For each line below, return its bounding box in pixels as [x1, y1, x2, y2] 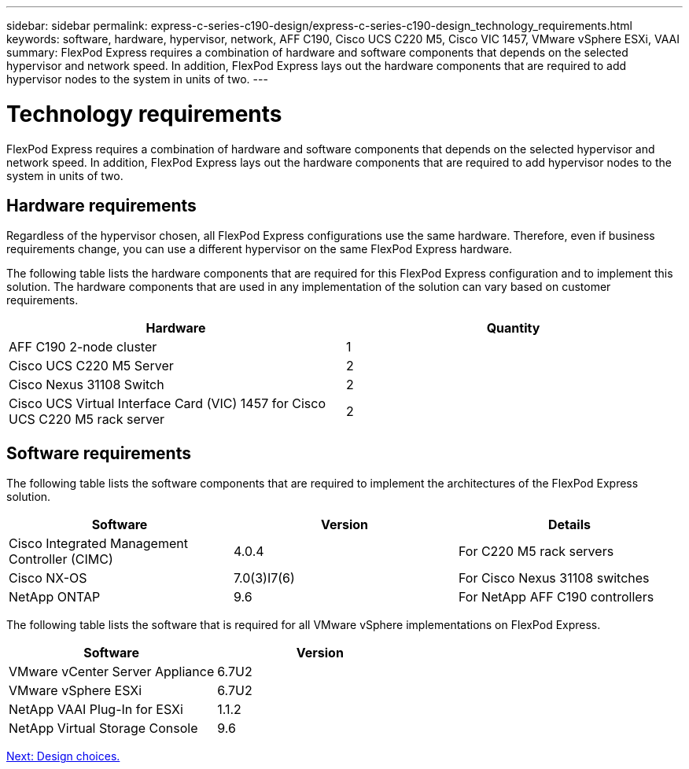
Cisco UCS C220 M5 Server [9, 358, 174, 374]
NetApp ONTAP [9, 589, 101, 605]
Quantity [486, 320, 540, 337]
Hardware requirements [6, 195, 197, 215]
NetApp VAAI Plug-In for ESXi [9, 701, 183, 718]
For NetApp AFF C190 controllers [458, 589, 654, 605]
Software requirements [6, 443, 191, 463]
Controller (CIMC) [9, 551, 113, 568]
